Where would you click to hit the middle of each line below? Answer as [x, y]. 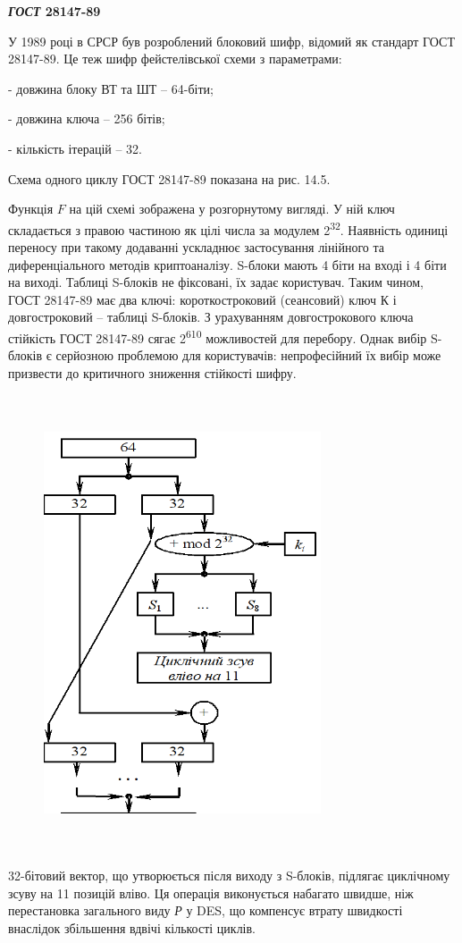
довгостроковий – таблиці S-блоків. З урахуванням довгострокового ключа [211, 317]
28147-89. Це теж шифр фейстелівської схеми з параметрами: [175, 59]
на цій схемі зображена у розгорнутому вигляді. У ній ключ [232, 209]
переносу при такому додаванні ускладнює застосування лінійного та [196, 247]
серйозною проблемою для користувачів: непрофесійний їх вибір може [248, 355]
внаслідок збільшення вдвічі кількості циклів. [132, 928]
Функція [31, 209]
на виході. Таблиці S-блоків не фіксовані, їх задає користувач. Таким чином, [216, 282]
